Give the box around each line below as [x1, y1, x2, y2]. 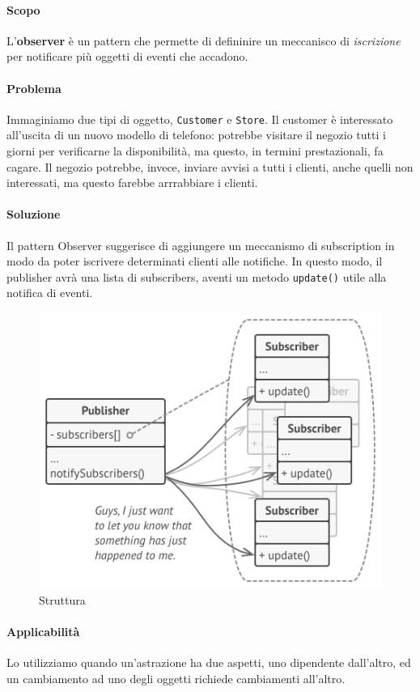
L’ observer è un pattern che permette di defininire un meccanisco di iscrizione [6, 32, 401, 49]
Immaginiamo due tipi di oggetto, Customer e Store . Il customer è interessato [6, 110, 393, 127]
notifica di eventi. [6, 284, 93, 301]
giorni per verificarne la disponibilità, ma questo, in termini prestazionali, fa [6, 142, 384, 159]
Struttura [39, 591, 86, 608]
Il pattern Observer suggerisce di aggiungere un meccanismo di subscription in [6, 236, 395, 253]
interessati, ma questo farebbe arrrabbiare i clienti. [6, 174, 258, 191]
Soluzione [6, 206, 61, 223]
